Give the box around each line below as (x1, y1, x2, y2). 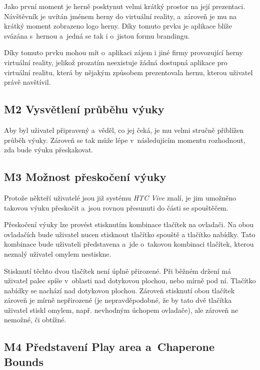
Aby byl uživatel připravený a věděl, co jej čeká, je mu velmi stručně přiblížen (4, 124, 244, 135)
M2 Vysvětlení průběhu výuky (4, 101, 164, 117)
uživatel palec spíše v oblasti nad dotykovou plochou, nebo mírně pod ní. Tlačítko (4, 275, 256, 286)
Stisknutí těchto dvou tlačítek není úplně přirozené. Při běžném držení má (4, 265, 231, 276)
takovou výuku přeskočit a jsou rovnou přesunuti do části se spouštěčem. (4, 202, 228, 213)
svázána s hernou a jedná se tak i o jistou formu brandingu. (4, 30, 190, 41)
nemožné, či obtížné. (4, 314, 66, 325)
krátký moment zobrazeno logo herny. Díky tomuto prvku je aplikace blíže (4, 21, 232, 31)
